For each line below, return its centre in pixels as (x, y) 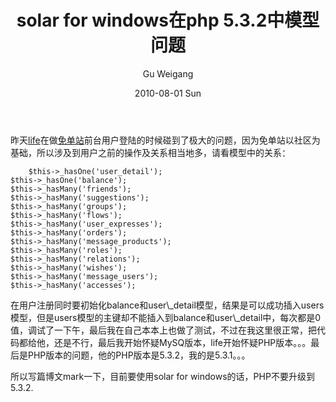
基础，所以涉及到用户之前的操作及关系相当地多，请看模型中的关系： (150, 152)
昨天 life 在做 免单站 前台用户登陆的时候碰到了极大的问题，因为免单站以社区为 (165, 140)
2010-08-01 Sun (168, 93)
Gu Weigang (168, 73)
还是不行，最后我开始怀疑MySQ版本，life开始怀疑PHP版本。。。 (182, 342)
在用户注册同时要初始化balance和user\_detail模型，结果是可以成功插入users (167, 305)
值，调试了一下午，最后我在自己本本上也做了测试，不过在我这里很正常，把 (163, 330)
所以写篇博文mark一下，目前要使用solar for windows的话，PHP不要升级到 (162, 376)
